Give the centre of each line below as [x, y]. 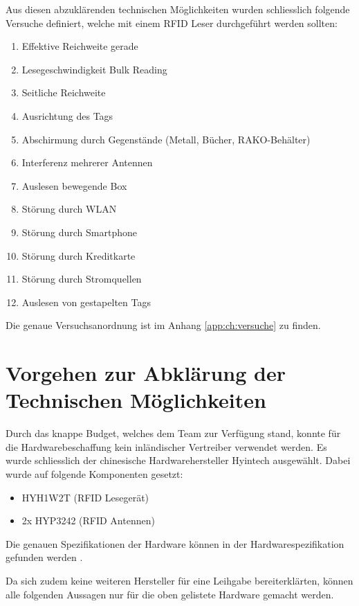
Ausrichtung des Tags [67, 115]
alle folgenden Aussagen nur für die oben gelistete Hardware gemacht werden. [170, 594]
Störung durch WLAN [69, 209]
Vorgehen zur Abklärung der [146, 373]
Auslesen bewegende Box [74, 185]
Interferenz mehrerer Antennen [87, 162]
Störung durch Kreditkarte [79, 255]
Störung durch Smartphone [80, 232]
